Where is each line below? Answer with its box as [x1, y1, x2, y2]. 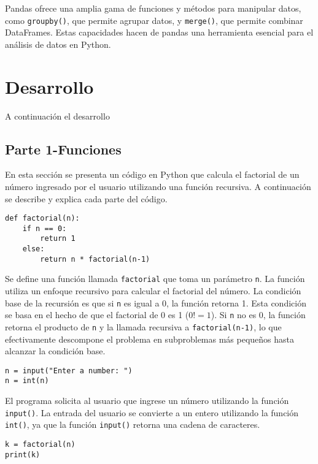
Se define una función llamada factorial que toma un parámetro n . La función [5, 272, 305, 285]
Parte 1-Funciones [5, 139, 122, 158]
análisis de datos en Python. [5, 37, 111, 50]
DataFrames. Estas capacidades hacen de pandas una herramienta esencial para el [5, 26, 314, 39]
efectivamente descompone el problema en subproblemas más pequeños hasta [5, 332, 295, 345]
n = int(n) [5, 376, 49, 386]
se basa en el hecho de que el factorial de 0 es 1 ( [5, 308, 189, 321]
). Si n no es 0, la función [211, 308, 306, 321]
